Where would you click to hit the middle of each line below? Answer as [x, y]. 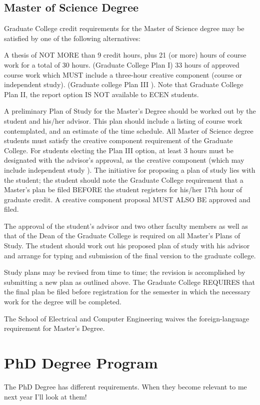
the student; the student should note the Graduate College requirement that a [124, 179]
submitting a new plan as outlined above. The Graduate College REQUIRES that [129, 282]
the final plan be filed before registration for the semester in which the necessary [127, 292]
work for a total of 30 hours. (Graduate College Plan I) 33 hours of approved [122, 64]
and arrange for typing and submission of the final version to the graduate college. [130, 255]
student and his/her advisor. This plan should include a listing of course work [123, 120]
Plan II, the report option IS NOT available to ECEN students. [101, 94]
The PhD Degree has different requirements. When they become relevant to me [125, 386]
